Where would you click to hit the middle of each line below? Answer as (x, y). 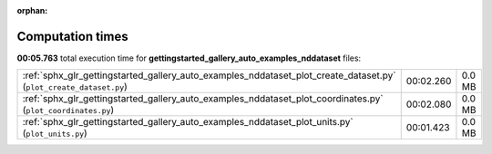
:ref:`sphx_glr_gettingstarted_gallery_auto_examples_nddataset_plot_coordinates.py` (203, 99)
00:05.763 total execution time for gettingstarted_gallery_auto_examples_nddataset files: (189, 58)
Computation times (72, 36)
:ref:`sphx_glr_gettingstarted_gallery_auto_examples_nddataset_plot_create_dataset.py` (209, 75)
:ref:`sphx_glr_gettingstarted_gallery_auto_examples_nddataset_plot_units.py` (188, 122)
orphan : (32, 10)
